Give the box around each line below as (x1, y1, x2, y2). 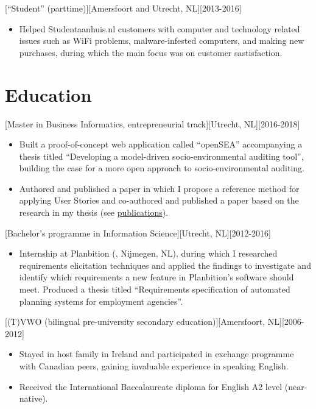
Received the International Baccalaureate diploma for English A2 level (19, 380, 283, 393)
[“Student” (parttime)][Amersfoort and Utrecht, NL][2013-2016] (5, 2, 242, 14)
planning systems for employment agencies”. (19, 294, 183, 307)
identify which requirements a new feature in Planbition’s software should (19, 271, 294, 283)
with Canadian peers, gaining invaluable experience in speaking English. (19, 360, 289, 372)
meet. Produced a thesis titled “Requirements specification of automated (19, 283, 290, 296)
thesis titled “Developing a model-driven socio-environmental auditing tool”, (19, 149, 304, 162)
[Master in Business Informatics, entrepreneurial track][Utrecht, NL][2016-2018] (5, 117, 300, 130)
